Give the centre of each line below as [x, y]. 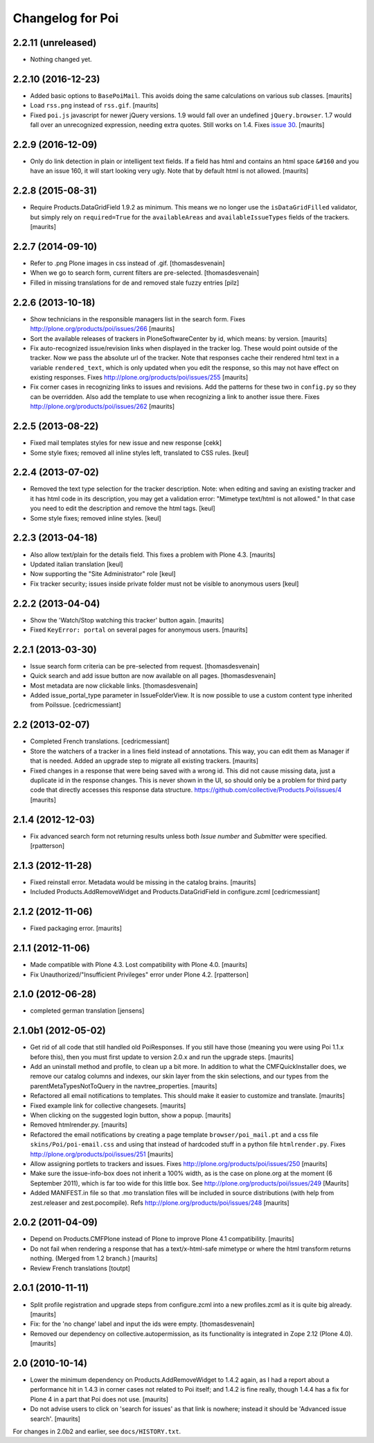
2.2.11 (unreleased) [55, 43]
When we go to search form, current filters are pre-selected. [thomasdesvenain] [145, 273]
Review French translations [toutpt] [80, 1268]
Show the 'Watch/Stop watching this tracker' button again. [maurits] [127, 620]
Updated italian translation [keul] [77, 564]
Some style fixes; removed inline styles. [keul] [96, 518]
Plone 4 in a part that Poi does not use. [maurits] [99, 1399]
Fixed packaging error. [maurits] [76, 928]
